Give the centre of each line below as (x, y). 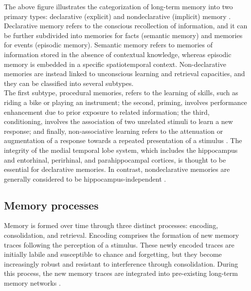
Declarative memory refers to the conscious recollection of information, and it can (126, 26)
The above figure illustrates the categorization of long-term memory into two (118, 6)
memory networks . (32, 283)
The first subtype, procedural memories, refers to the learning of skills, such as (121, 93)
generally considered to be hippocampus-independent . (85, 178)
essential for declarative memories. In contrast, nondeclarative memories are (117, 169)
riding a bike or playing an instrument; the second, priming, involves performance (125, 102)
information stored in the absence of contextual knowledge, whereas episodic (118, 54)
